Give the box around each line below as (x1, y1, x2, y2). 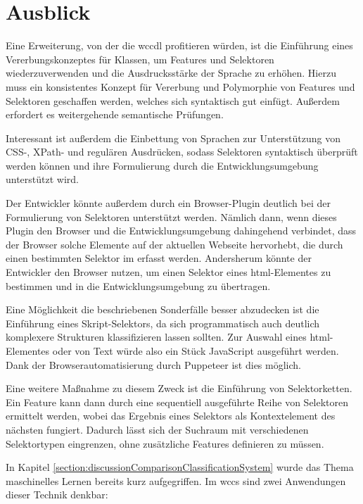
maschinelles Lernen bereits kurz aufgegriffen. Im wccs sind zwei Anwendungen (6, 473, 346, 488)
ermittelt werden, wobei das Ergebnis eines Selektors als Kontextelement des (6, 408, 336, 423)
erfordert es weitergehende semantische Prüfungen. (6, 107, 224, 122)
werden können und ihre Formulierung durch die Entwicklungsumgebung (6, 158, 319, 172)
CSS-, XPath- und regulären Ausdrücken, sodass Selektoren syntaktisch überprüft (6, 144, 358, 159)
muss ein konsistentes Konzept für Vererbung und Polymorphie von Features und (6, 79, 355, 94)
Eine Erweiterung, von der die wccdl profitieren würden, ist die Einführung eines (6, 38, 353, 53)
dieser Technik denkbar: (6, 487, 108, 502)
